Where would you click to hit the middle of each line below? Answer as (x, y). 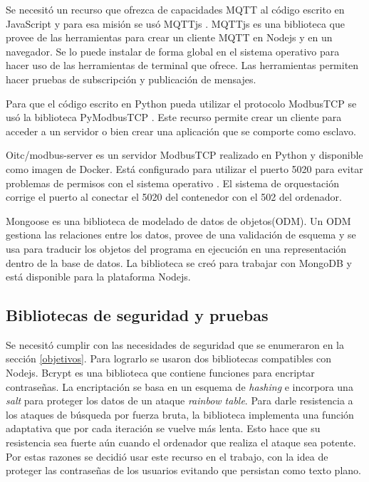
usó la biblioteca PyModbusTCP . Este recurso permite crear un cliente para (174, 117)
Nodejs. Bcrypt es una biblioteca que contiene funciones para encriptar (160, 373)
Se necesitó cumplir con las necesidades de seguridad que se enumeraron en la (175, 344)
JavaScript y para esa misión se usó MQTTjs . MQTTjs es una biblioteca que (176, 23)
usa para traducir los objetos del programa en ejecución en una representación (176, 248)
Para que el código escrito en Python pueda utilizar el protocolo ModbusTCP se (181, 103)
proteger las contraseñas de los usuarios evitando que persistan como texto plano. (183, 470)
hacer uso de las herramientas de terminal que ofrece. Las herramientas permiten (182, 65)
